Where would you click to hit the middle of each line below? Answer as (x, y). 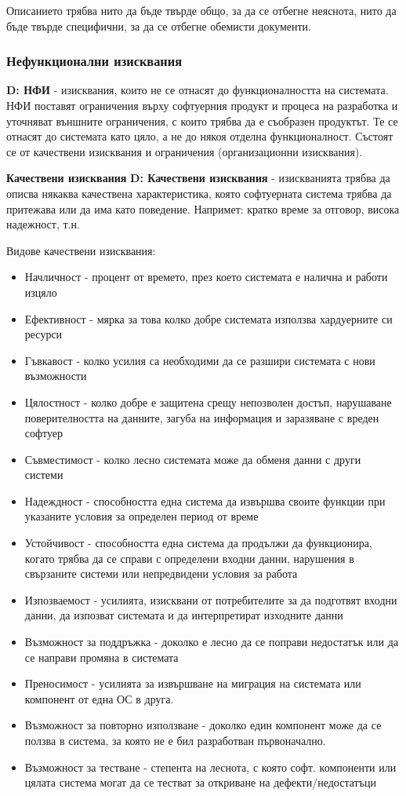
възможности (56, 376)
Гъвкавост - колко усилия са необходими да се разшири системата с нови (200, 360)
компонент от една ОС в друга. (99, 698)
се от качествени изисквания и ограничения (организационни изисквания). (185, 151)
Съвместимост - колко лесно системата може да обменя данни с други (193, 459)
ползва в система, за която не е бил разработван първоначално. (175, 740)
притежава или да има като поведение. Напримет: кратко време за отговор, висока (203, 208)
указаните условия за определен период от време (141, 516)
